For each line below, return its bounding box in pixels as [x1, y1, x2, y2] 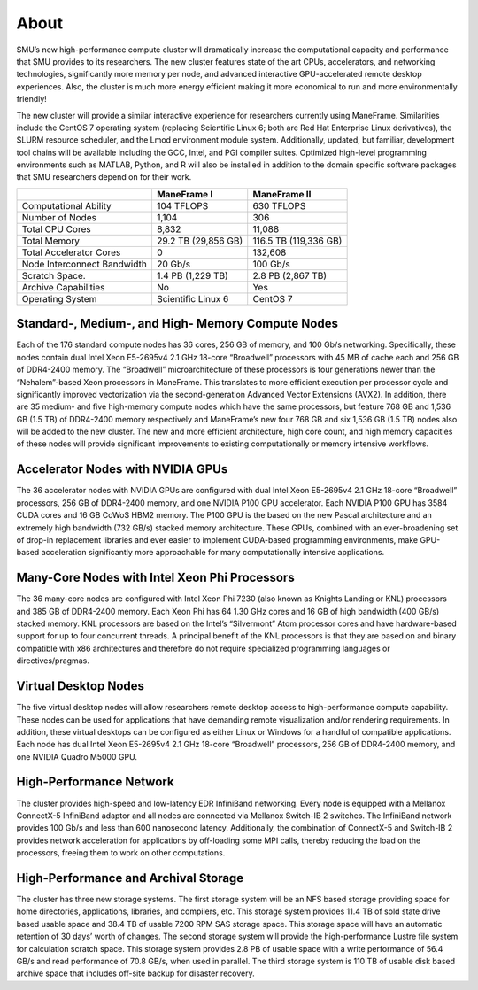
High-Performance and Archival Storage [16, 870, 244, 886]
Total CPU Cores [21, 222, 92, 235]
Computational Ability [21, 199, 112, 212]
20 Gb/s [156, 258, 190, 270]
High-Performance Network [16, 775, 174, 790]
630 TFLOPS [252, 199, 306, 212]
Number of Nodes [21, 211, 97, 223]
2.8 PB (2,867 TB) [252, 269, 328, 282]
